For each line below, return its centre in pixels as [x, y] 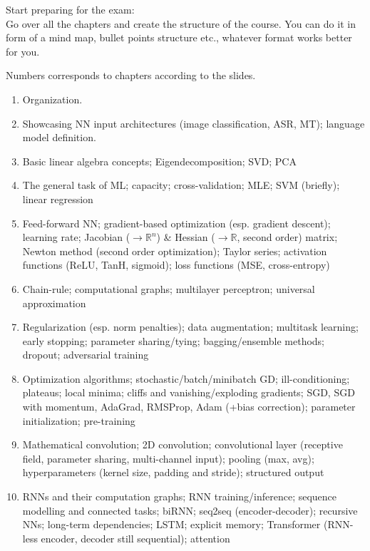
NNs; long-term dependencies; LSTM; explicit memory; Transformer [171, 524]
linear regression [58, 199]
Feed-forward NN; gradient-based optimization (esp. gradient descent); [176, 223]
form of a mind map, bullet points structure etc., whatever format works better [179, 37]
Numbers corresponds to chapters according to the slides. [131, 75]
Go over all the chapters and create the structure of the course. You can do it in [181, 23]
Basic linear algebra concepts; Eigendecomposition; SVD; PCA [159, 161]
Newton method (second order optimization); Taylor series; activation [175, 251]
